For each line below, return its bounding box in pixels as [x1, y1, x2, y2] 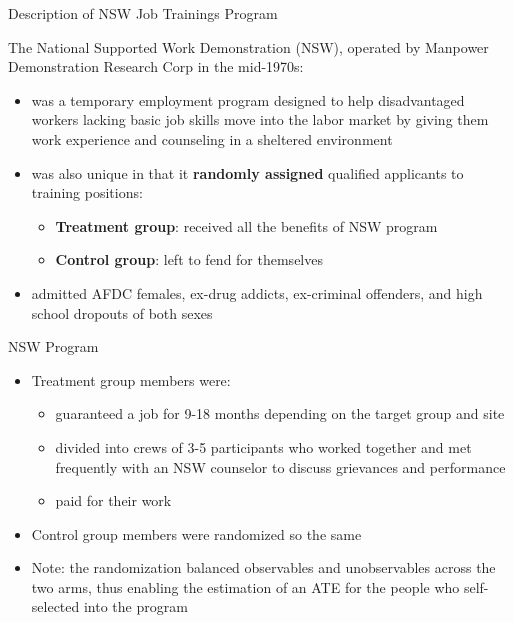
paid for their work [55, 490, 172, 511]
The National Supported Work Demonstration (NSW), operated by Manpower [8, 36, 489, 57]
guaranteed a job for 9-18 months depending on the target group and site [55, 403, 505, 424]
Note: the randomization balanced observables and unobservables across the [31, 557, 496, 578]
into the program [83, 596, 188, 617]
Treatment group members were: [31, 369, 231, 390]
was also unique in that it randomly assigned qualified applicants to [31, 162, 464, 183]
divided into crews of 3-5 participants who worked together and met [55, 436, 472, 457]
